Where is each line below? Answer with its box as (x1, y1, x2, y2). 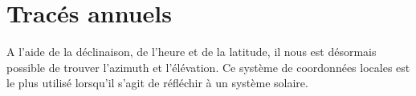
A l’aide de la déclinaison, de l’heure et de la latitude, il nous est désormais (6, 43, 377, 60)
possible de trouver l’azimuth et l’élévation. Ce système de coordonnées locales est (6, 58, 410, 75)
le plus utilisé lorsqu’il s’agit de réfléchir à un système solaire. (6, 74, 308, 91)
